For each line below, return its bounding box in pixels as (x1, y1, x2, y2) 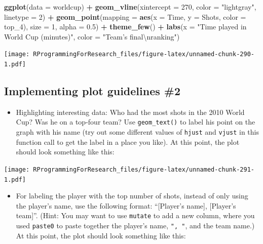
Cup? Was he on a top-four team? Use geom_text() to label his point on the (16, 116, 255, 127)
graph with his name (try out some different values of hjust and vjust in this (16, 127, 259, 137)
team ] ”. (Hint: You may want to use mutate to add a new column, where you (16, 210, 255, 221)
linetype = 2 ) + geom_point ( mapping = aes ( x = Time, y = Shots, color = (4, 11, 246, 22)
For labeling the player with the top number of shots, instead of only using (16, 190, 248, 201)
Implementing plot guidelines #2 (4, 83, 180, 99)
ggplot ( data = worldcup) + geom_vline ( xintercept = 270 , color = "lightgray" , (4, 2, 256, 12)
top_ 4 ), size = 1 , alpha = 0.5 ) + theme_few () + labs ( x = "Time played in (4, 21, 247, 32)
